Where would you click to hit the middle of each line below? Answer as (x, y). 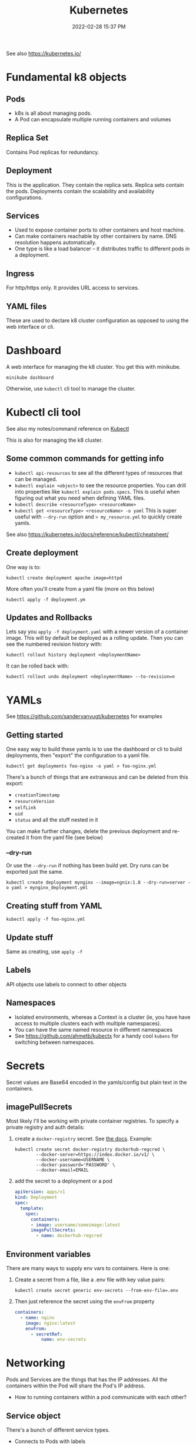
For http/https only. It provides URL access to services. (73, 288)
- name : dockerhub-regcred (69, 1236)
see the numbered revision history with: (54, 644)
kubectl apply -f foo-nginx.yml (46, 920)
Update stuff (30, 937)
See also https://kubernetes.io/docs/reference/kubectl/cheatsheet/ (87, 534)
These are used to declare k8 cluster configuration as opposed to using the (97, 320)
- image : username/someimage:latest (75, 1225)
